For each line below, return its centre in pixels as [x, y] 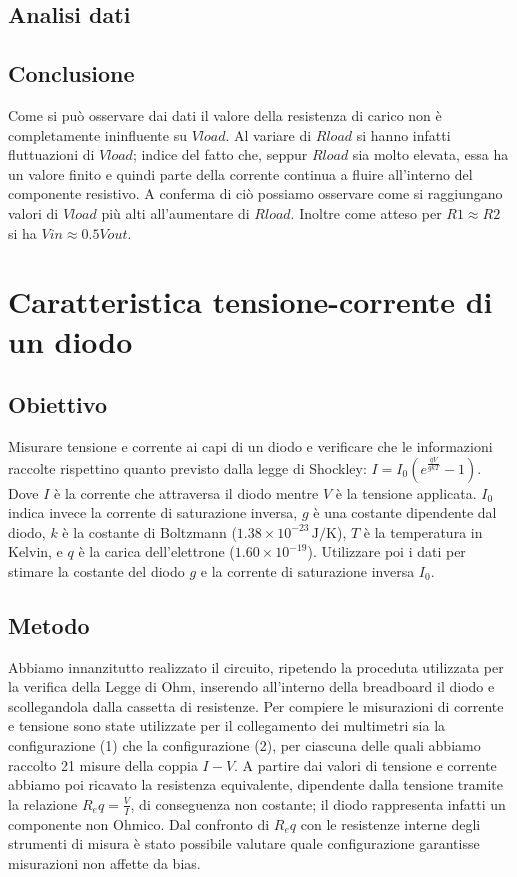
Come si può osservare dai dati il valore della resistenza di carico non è [225, 114]
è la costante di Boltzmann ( [149, 531]
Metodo [49, 624]
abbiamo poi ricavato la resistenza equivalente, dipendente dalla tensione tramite [256, 784]
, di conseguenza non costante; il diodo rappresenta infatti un [318, 803]
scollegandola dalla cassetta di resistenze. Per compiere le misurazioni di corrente [256, 705]
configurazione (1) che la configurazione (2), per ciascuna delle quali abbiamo [244, 745]
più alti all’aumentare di [175, 212]
